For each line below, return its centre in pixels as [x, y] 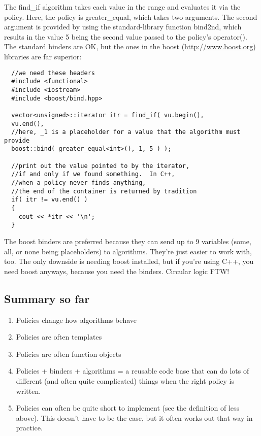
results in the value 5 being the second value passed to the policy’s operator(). [126, 36]
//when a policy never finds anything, [79, 183]
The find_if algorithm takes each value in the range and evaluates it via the [122, 7]
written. [28, 391]
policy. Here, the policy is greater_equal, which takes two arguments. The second [131, 16]
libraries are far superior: [43, 56]
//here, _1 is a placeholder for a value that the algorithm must [126, 132]
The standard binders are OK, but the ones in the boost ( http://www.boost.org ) [130, 46]
